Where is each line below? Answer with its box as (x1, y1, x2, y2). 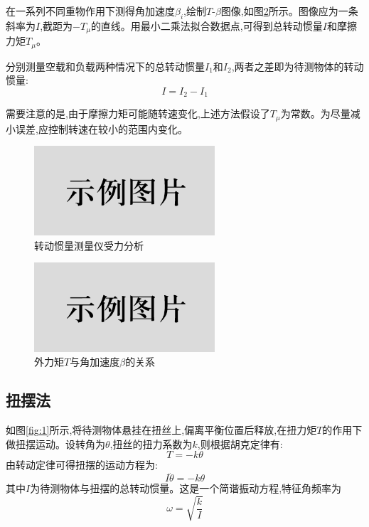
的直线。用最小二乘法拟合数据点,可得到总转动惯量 (90, 18, 323, 33)
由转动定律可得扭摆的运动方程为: (6, 457, 158, 472)
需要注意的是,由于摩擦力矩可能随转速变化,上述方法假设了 (6, 106, 270, 121)
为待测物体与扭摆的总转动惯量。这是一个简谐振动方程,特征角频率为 (30, 481, 342, 496)
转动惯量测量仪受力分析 (34, 238, 144, 252)
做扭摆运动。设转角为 (6, 436, 105, 451)
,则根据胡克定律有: (197, 436, 283, 451)
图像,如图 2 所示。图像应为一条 (220, 4, 358, 18)
